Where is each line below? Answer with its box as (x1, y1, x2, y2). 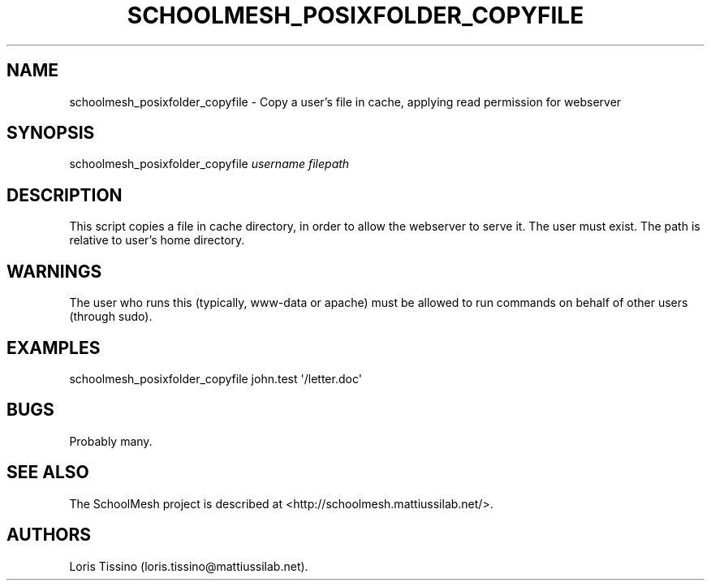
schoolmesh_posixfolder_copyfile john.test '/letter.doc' (69, 371, 362, 386)
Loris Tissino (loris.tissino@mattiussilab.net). (69, 559, 308, 573)
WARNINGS (6, 261, 102, 282)
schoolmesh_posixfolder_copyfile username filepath (69, 157, 350, 171)
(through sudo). (69, 309, 153, 324)
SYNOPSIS (6, 123, 95, 144)
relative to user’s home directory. (69, 233, 245, 248)
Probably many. (69, 434, 153, 448)
